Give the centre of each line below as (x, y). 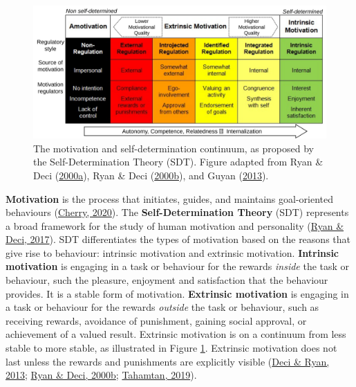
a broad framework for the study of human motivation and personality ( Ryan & (175, 225)
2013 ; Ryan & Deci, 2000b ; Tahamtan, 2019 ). (101, 375)
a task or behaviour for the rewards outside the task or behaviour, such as (162, 307)
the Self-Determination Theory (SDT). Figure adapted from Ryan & (178, 162)
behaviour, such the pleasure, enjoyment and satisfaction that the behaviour (167, 280)
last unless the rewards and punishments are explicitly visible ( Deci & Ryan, (168, 361)
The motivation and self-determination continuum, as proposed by (174, 148)
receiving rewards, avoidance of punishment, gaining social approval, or (156, 320)
